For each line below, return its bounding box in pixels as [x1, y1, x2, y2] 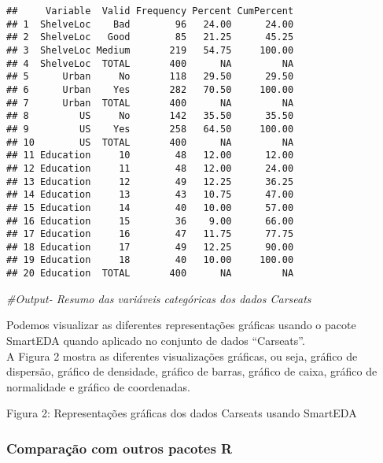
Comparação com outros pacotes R [6, 438, 233, 457]
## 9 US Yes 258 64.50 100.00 [6, 123, 294, 135]
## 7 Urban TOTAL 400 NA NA [6, 97, 294, 109]
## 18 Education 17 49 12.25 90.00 [6, 241, 294, 253]
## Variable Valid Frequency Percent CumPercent [6, 6, 294, 17]
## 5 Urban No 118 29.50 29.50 [6, 71, 294, 83]
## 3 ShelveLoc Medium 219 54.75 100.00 [6, 44, 294, 56]
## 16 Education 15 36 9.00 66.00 [6, 215, 294, 227]
